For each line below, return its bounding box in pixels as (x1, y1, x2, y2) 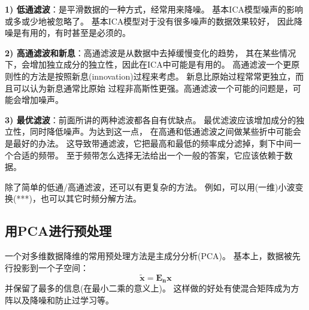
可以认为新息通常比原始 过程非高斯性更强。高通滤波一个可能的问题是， (13, 81, 293, 94)
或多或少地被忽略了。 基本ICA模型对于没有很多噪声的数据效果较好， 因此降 (5, 14, 302, 27)
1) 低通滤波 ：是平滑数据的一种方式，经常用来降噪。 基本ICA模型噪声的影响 (5, 3, 303, 15)
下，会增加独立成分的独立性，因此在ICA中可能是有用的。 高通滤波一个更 (5, 58, 292, 71)
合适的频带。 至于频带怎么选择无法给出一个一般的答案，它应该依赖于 (13, 148, 284, 161)
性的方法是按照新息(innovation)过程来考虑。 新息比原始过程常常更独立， (13, 69, 296, 82)
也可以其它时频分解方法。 (40, 192, 141, 205)
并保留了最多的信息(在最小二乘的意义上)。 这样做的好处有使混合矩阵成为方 (5, 281, 299, 294)
